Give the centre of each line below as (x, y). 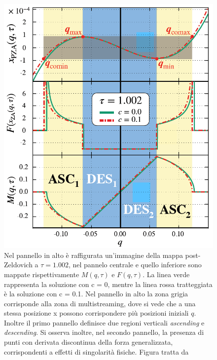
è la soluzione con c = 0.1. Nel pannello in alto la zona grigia (96, 294)
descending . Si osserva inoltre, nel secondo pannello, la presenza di (104, 332)
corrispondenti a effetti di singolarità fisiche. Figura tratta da (96, 351)
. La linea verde (166, 274)
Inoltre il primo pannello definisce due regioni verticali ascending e (104, 322)
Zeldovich (18, 265)
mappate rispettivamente (42, 274)
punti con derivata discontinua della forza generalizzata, (89, 342)
